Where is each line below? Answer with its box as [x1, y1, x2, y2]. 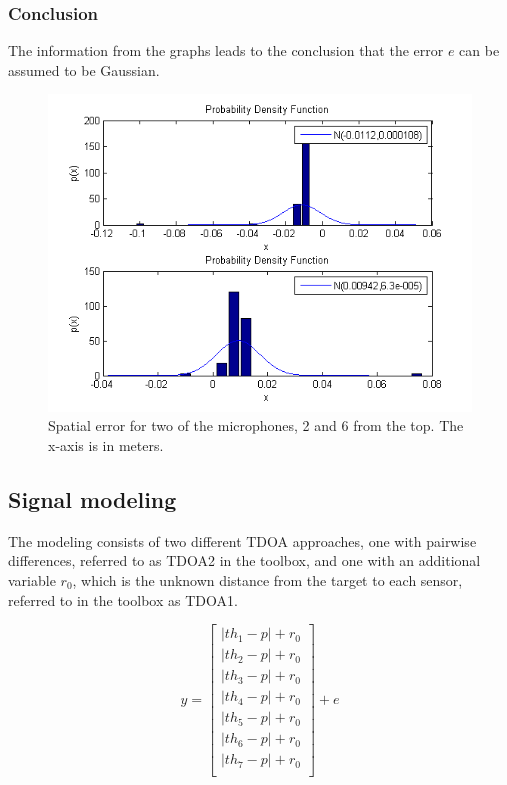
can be [459, 40, 500, 61]
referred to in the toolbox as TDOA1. [8, 589, 238, 610]
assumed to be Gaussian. [8, 59, 160, 80]
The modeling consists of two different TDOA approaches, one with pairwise [8, 530, 477, 551]
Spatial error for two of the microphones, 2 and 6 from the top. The [48, 415, 464, 436]
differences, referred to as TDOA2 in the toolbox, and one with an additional [8, 550, 481, 571]
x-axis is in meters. [48, 435, 164, 456]
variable [8, 570, 56, 590]
